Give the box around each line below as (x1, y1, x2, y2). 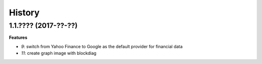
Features (9, 35, 28, 40)
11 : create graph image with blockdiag (21, 51, 97, 56)
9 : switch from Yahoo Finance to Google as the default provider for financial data (21, 43, 183, 49)
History (9, 7, 40, 18)
